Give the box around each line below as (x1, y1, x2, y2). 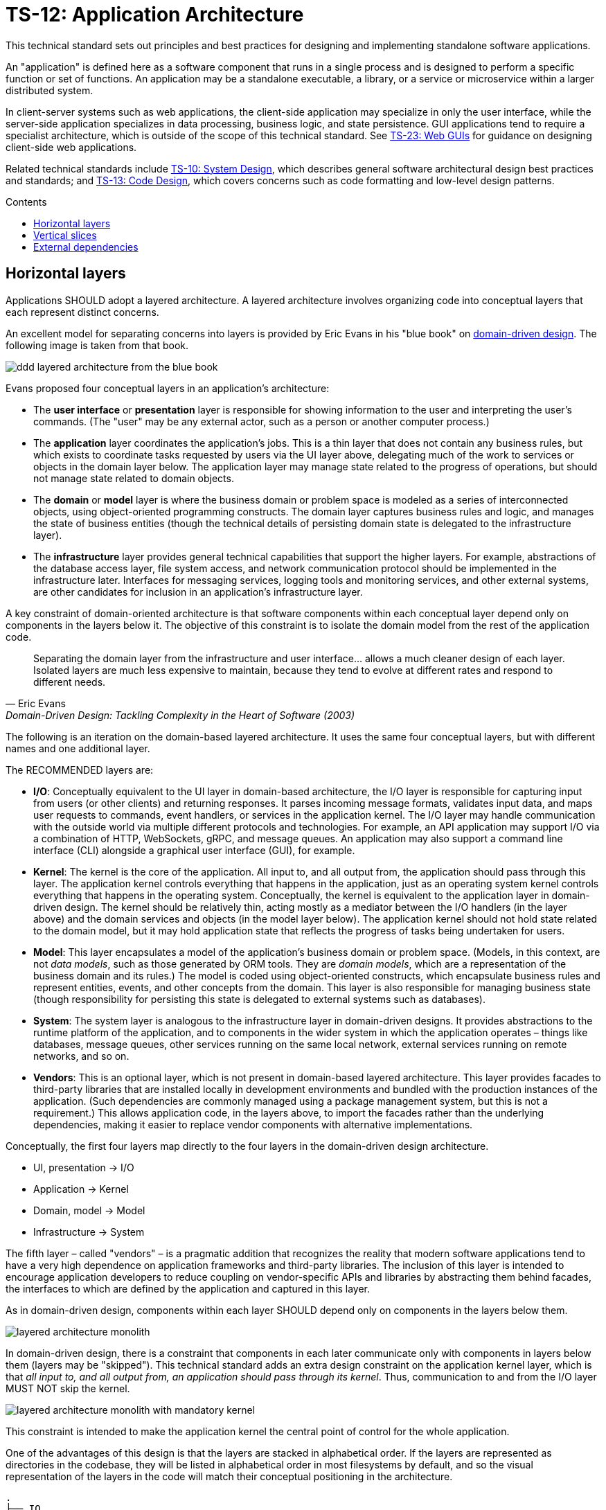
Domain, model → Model (33, 1204, 145, 1216)
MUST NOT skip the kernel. (6, 1382, 130, 1394)
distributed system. (6, 84, 93, 96)
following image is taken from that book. (6, 339, 189, 351)
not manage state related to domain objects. (33, 472, 234, 484)
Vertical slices (33, 229, 97, 241)
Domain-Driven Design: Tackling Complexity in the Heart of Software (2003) (6, 709, 355, 721)
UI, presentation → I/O (33, 1161, 134, 1173)
